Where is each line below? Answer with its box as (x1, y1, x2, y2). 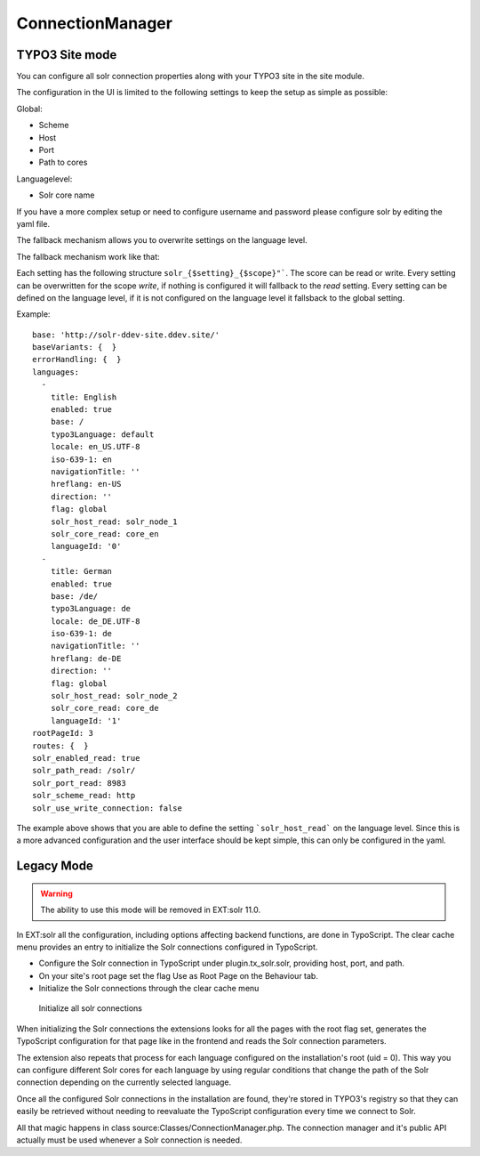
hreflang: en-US (50, 479, 122, 489)
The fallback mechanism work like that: (16, 251, 160, 262)
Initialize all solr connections (38, 1003, 142, 1014)
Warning (40, 888, 73, 899)
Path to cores (38, 157, 88, 168)
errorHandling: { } (32, 354, 122, 365)
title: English (50, 392, 117, 402)
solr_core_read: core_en (50, 529, 159, 538)
